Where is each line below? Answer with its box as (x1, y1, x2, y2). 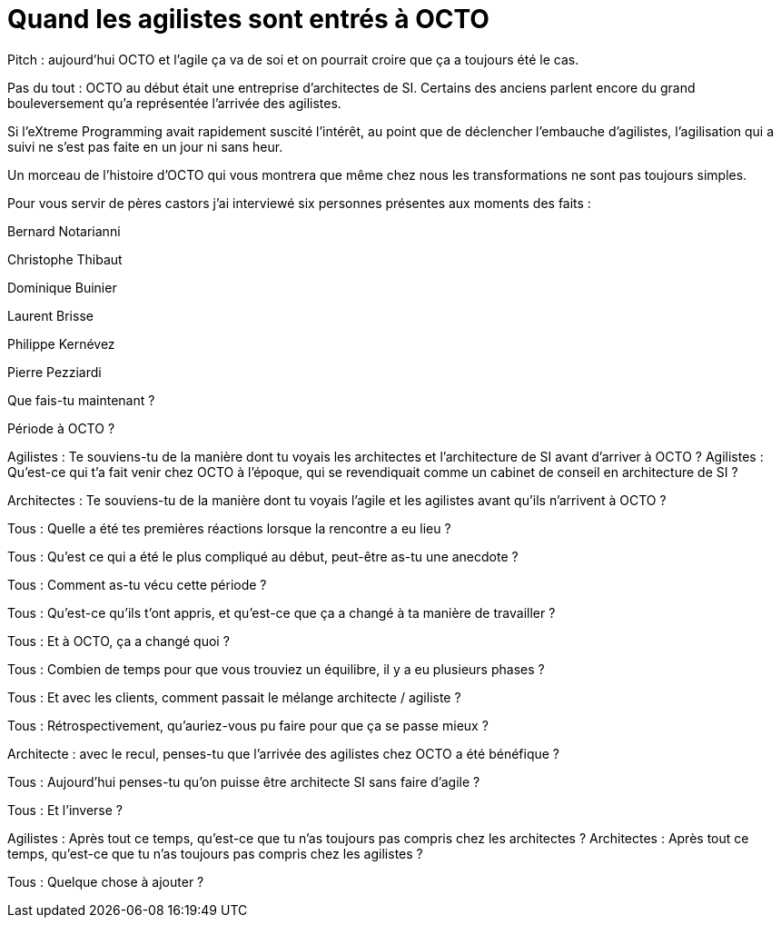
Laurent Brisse (7, 307, 94, 323)
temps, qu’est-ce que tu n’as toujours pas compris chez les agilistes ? (7, 845, 423, 861)
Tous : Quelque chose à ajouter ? (7, 873, 204, 890)
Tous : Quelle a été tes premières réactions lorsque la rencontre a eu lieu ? (7, 520, 451, 536)
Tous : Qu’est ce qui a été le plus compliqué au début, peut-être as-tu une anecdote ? (7, 548, 519, 564)
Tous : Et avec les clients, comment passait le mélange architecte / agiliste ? (7, 689, 461, 705)
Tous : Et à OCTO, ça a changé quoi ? (7, 632, 230, 649)
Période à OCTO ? (7, 420, 115, 436)
